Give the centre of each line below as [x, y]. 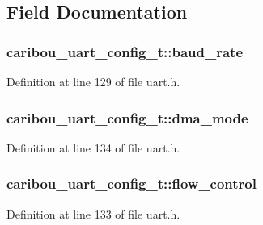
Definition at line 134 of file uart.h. [93, 147]
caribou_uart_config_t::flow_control [131, 183]
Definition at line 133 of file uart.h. [93, 213]
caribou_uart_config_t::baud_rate [125, 51]
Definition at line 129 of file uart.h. [93, 81]
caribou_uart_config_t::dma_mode [127, 117]
